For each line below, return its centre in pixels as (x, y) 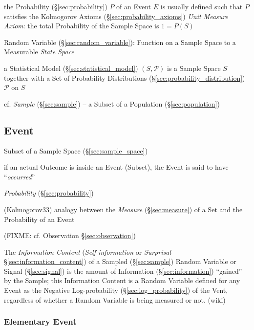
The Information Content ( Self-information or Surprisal (88, 252)
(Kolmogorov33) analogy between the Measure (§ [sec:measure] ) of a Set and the (123, 209)
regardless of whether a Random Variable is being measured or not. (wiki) (115, 299)
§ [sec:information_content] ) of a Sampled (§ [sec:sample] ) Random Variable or (120, 261)
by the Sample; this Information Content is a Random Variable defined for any (122, 280)
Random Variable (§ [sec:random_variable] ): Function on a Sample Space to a (120, 42)
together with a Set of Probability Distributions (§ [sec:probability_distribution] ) (125, 77)
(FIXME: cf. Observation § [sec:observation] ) (70, 235)
